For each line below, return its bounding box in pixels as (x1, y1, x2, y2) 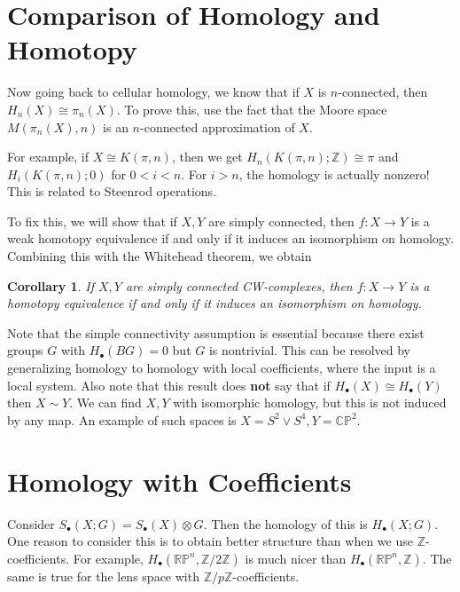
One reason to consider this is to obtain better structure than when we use (7, 532, 413, 550)
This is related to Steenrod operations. (7, 182, 217, 201)
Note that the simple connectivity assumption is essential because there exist (7, 323, 425, 342)
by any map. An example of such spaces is (7, 410, 237, 429)
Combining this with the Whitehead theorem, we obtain (7, 247, 312, 265)
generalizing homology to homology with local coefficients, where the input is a (7, 359, 436, 377)
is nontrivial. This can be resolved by (208, 341, 410, 359)
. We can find (69, 393, 142, 412)
